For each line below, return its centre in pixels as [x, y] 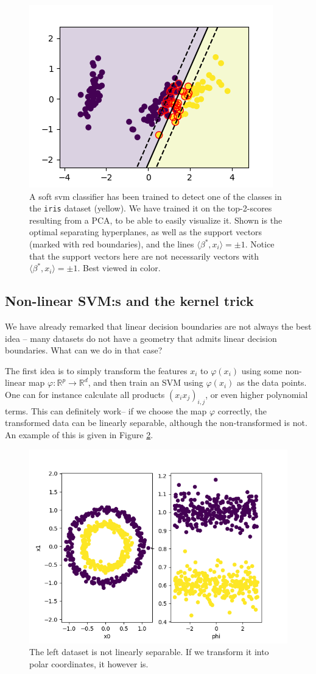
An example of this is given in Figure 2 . [79, 434]
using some [262, 370]
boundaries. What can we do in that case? [84, 350]
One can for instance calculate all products [85, 394]
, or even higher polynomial [257, 394]
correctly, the [242, 410]
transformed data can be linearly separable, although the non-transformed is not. [156, 423]
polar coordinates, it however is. [89, 663]
